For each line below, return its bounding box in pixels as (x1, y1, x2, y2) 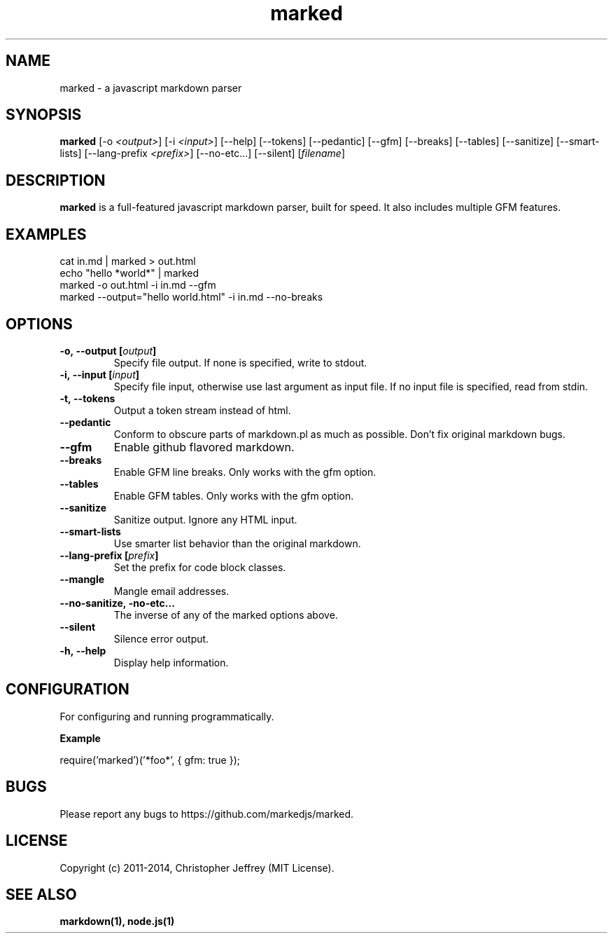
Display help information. (113, 656, 229, 669)
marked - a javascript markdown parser (59, 81, 242, 94)
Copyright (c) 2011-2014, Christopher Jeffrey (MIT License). (59, 861, 334, 874)
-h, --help (59, 644, 106, 657)
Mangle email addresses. (113, 584, 230, 597)
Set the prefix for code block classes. (113, 561, 286, 573)
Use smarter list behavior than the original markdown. (113, 537, 361, 549)
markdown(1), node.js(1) (59, 915, 175, 928)
